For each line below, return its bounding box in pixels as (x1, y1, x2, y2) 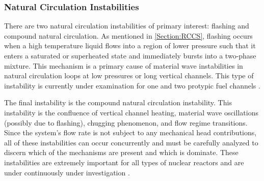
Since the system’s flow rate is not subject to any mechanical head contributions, (4, 127, 257, 138)
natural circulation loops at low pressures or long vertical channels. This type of (4, 70, 254, 81)
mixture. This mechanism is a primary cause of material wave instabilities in (4, 60, 243, 71)
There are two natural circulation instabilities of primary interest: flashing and (4, 20, 249, 31)
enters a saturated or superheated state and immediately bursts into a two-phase (4, 50, 256, 61)
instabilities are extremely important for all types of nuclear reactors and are (4, 157, 244, 167)
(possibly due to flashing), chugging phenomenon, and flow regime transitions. (4, 117, 248, 128)
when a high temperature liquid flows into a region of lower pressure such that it (4, 40, 256, 51)
